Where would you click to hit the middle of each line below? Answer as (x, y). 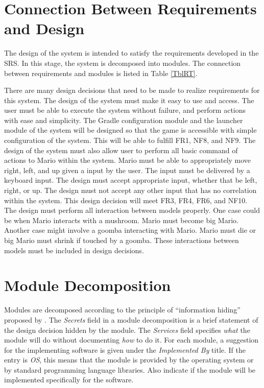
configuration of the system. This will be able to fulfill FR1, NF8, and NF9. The (130, 140)
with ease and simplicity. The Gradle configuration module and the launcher (124, 120)
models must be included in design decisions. (74, 250)
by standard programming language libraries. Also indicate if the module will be (130, 369)
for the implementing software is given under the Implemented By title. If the (125, 349)
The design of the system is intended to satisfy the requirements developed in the (131, 53)
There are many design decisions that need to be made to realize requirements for (132, 90)
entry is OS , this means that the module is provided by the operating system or (129, 360)
